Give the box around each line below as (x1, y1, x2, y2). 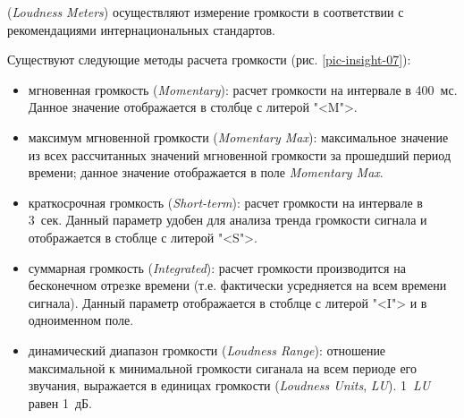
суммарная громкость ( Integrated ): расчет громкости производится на (28, 258, 406, 277)
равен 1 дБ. (28, 393, 92, 412)
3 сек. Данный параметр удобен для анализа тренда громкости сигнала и (28, 210, 427, 229)
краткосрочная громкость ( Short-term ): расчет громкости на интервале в (28, 192, 423, 211)
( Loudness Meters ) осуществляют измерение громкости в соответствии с (7, 3, 404, 21)
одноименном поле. (28, 311, 134, 329)
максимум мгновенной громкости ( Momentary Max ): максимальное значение (28, 127, 449, 146)
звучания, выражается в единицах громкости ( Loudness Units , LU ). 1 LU (28, 376, 431, 395)
